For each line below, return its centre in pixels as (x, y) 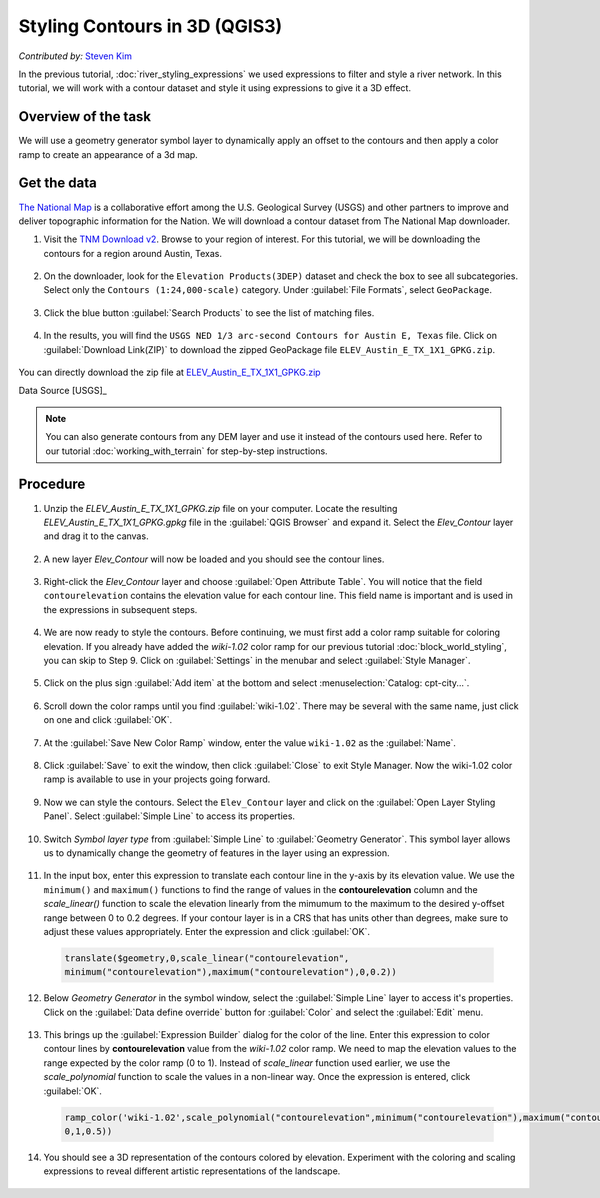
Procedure (52, 484)
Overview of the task (85, 116)
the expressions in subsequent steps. (120, 609)
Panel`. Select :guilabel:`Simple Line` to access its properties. (169, 816)
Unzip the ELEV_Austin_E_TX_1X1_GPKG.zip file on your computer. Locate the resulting (220, 508)
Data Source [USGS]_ (62, 391)
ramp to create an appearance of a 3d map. (108, 154)
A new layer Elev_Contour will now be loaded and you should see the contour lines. (214, 559)
